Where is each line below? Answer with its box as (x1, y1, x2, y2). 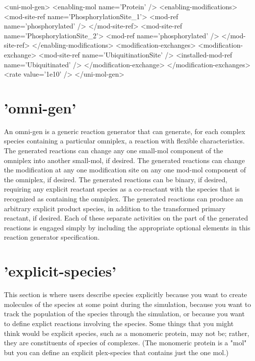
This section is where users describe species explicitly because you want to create (4, 289, 247, 300)
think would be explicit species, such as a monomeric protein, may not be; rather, (4, 328, 250, 338)
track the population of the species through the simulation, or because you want (4, 308, 245, 319)
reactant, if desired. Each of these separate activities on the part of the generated (4, 213, 248, 223)
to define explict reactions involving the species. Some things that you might (4, 318, 234, 328)
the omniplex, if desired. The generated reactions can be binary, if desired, (4, 174, 228, 184)
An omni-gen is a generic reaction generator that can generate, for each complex (4, 126, 245, 136)
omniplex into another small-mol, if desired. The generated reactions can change (4, 155, 245, 165)
